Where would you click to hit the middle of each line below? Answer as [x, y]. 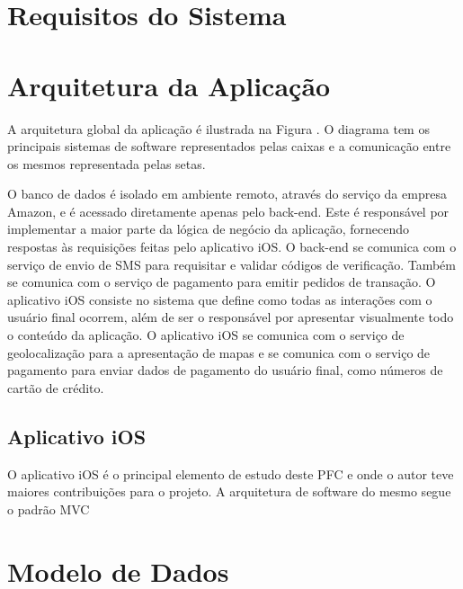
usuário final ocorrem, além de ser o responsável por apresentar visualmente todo [231, 317]
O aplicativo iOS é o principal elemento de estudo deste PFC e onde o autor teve [231, 473]
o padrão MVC [49, 509]
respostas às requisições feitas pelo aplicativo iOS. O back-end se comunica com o [232, 247]
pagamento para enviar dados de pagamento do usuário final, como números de [225, 370]
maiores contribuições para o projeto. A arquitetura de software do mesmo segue [229, 491]
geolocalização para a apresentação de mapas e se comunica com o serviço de [219, 352]
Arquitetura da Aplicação [169, 85]
